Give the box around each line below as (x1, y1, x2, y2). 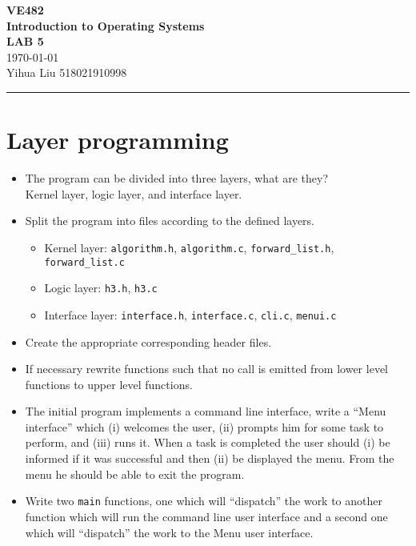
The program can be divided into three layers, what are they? (25, 170, 329, 187)
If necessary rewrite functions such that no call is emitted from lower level (25, 360, 388, 377)
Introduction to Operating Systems (6, 17, 205, 34)
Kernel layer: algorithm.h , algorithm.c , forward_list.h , (44, 239, 334, 255)
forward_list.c (44, 256, 125, 268)
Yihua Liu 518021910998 (6, 64, 127, 81)
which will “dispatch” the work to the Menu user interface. (25, 524, 314, 540)
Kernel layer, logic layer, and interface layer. (25, 185, 242, 202)
